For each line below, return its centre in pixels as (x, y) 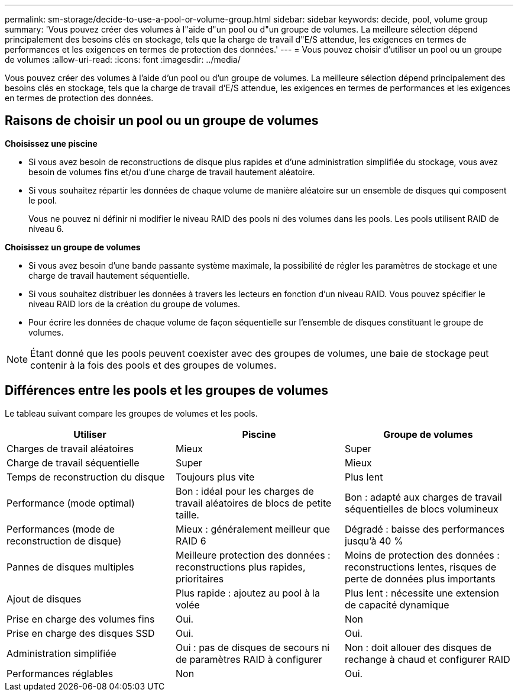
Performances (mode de (61, 529)
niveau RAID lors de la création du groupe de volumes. (135, 304)
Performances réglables (60, 673)
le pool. (43, 200)
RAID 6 (191, 541)
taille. (187, 515)
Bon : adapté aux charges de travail (423, 497)
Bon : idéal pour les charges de (245, 491)
